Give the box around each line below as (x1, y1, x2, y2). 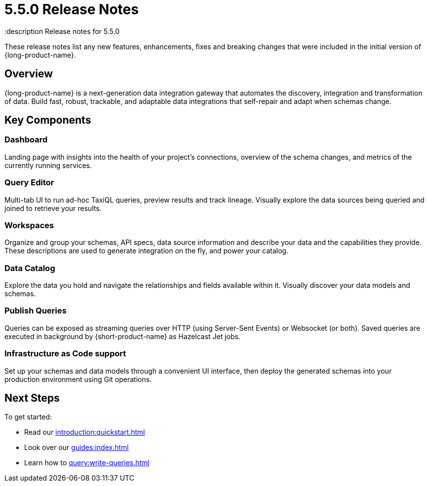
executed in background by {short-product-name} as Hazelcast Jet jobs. (4, 332, 241, 341)
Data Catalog (4, 263, 55, 273)
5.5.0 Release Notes (4, 1, 139, 18)
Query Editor (4, 177, 54, 188)
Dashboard (4, 135, 48, 145)
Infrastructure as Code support (4, 348, 126, 359)
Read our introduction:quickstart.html (24, 428, 145, 437)
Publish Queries (4, 306, 67, 316)
